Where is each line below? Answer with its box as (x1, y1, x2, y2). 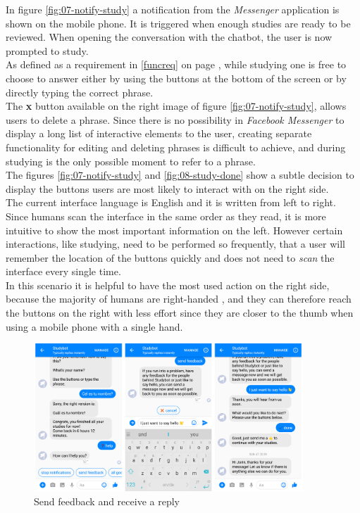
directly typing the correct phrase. (6, 84, 154, 99)
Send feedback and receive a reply (34, 493, 180, 508)
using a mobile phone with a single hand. (6, 319, 183, 334)
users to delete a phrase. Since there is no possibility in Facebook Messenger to (6, 112, 345, 127)
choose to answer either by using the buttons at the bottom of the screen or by (6, 70, 347, 85)
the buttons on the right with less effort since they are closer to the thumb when (6, 305, 354, 320)
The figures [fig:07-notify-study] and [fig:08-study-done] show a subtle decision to (6, 167, 354, 182)
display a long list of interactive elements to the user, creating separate (6, 126, 312, 141)
